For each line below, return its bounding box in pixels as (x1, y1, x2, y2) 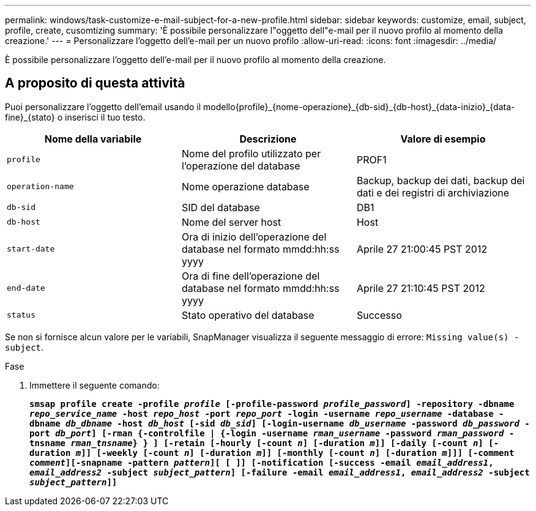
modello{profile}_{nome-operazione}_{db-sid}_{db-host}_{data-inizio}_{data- (203, 101, 515, 112)
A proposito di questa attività (5, 75, 185, 91)
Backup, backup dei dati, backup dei (356, 174, 525, 187)
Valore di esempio (400, 132, 486, 145)
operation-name (7, 182, 74, 192)
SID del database (181, 201, 260, 214)
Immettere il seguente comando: (29, 379, 160, 390)
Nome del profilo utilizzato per (181, 147, 321, 160)
